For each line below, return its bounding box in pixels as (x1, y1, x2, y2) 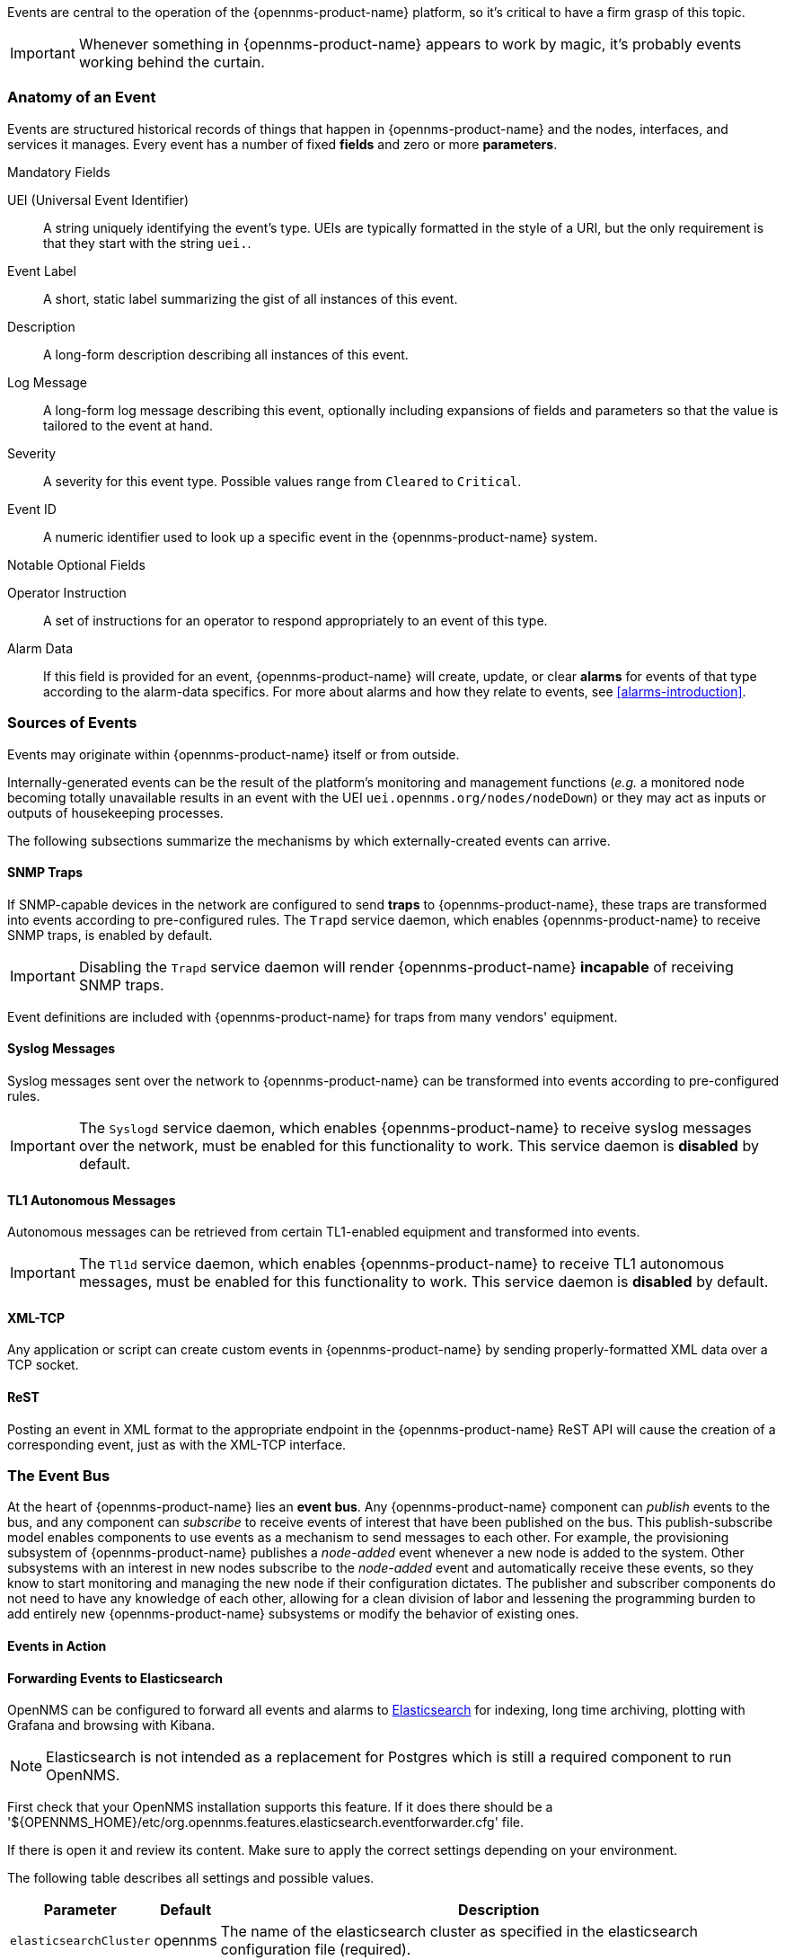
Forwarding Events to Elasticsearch (7, 1670, 224, 1686)
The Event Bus (7, 1466, 110, 1485)
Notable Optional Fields (7, 556, 146, 572)
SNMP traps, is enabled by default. (7, 927, 213, 943)
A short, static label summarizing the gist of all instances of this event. (43, 290, 458, 306)
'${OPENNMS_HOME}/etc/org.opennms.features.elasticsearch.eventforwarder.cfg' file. (7, 1814, 524, 1831)
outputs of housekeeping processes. (7, 804, 224, 820)
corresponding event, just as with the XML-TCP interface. (7, 1436, 347, 1452)
